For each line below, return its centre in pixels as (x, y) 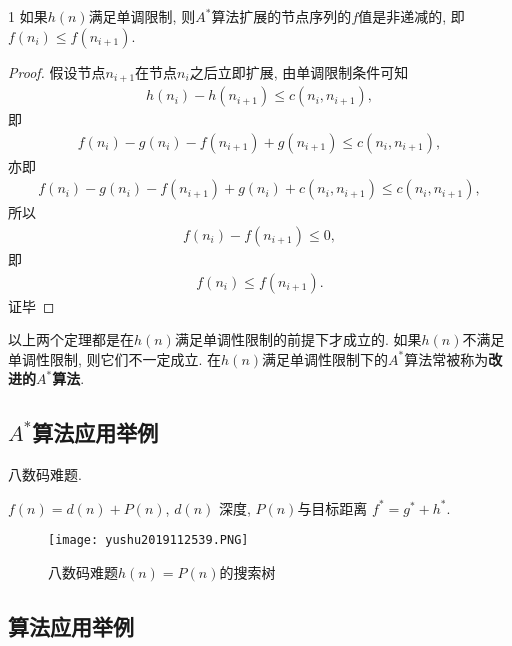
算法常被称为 (446, 358)
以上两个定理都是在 (71, 339)
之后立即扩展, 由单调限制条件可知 (299, 71)
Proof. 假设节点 (57, 71)
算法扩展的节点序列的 (281, 16)
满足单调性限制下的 (325, 358)
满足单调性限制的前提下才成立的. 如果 (298, 339)
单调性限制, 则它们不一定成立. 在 (115, 358)
